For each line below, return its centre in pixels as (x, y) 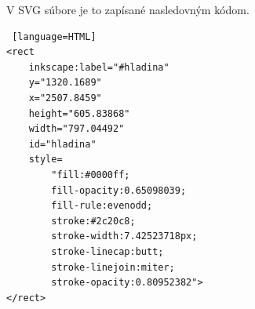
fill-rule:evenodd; (102, 206)
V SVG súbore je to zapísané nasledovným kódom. (128, 9)
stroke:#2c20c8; (93, 221)
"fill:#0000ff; (91, 174)
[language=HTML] (54, 36)
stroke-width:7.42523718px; (124, 236)
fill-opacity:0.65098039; (119, 190)
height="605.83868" (79, 113)
